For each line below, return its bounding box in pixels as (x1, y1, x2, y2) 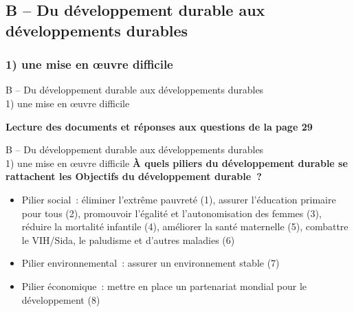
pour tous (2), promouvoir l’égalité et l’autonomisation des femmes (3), (21, 205, 322, 220)
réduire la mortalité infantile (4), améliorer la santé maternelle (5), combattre (21, 219, 349, 234)
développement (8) (21, 292, 100, 307)
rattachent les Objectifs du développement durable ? (5, 169, 262, 183)
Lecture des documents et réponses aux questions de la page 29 (5, 119, 313, 133)
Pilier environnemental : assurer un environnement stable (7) (21, 256, 280, 270)
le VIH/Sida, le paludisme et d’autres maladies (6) (21, 232, 235, 247)
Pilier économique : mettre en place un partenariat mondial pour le (21, 278, 307, 293)
